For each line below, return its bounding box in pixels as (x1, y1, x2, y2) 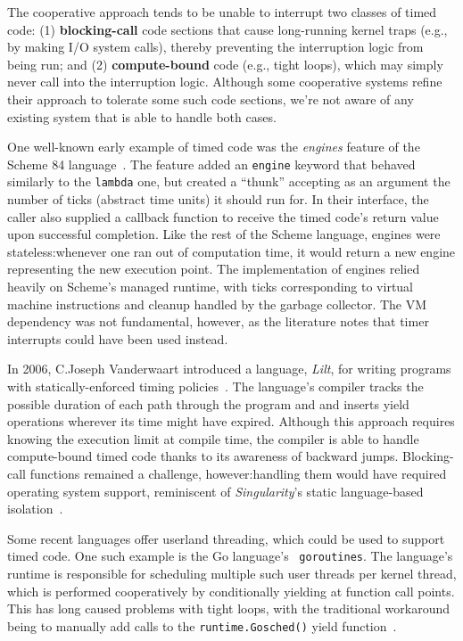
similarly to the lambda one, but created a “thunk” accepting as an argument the (7, 172, 451, 191)
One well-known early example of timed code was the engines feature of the (7, 137, 420, 156)
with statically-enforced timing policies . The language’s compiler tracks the (7, 377, 424, 395)
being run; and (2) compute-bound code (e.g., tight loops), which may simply (7, 54, 443, 73)
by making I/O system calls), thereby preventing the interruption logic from (7, 37, 424, 56)
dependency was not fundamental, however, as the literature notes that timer (7, 312, 429, 331)
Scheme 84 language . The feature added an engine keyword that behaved (7, 154, 416, 173)
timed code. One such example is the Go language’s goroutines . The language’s (7, 546, 453, 565)
